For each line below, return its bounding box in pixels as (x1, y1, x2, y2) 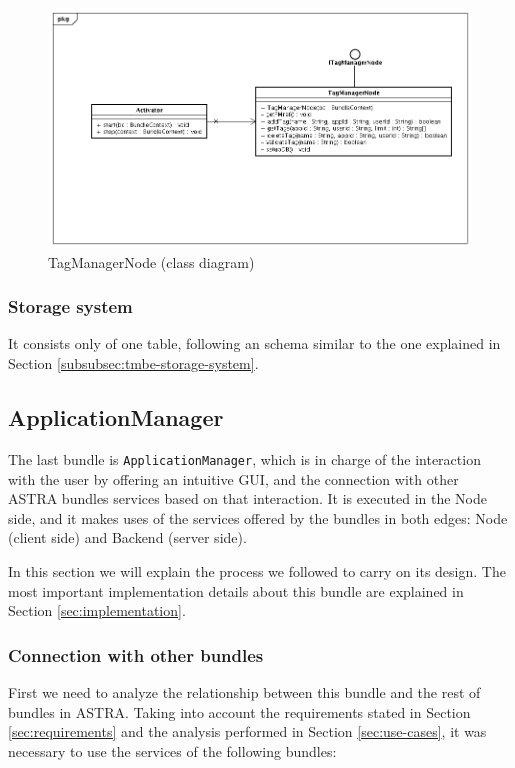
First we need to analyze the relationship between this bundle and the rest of (8, 681, 481, 702)
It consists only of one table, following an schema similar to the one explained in (8, 333, 501, 354)
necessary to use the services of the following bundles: (8, 740, 337, 761)
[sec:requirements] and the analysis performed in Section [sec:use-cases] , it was (8, 721, 487, 742)
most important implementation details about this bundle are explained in (8, 580, 464, 601)
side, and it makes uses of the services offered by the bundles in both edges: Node (8, 507, 508, 528)
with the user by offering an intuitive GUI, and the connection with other (8, 468, 459, 489)
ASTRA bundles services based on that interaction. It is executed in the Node (8, 488, 487, 509)
